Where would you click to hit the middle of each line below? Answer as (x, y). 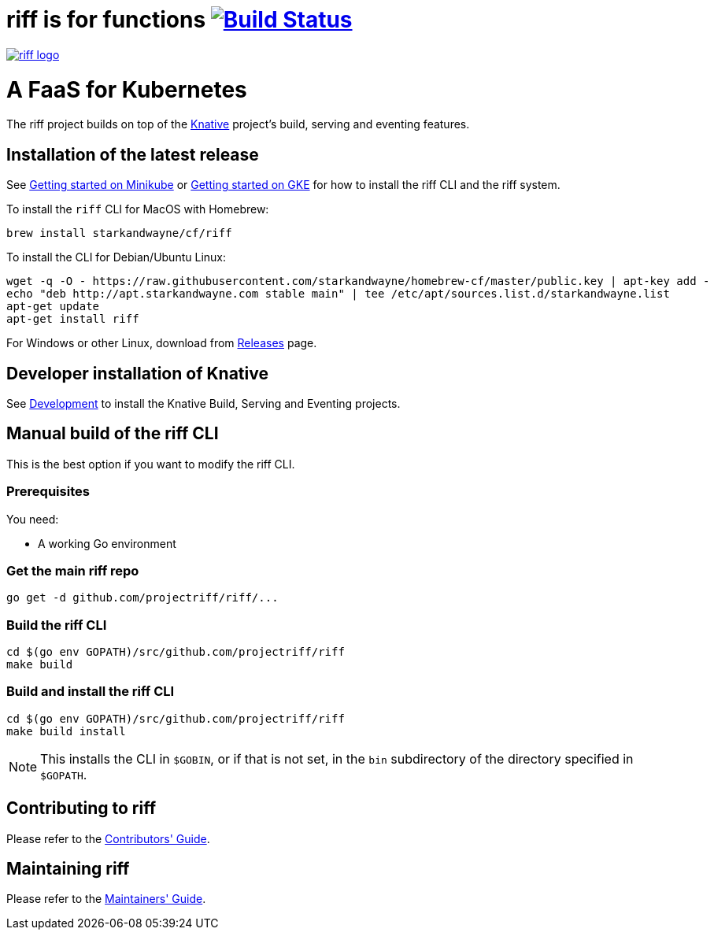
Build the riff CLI (57, 625)
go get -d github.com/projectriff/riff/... (142, 598)
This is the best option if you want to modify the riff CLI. (151, 464)
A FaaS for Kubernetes (127, 89)
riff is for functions (106, 20)
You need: (33, 519)
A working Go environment (107, 543)
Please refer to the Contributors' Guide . (108, 838)
